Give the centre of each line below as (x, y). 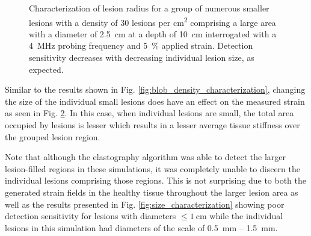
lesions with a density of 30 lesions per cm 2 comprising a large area (152, 21)
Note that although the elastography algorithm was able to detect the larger (145, 157)
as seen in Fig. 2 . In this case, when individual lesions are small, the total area (149, 113)
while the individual (246, 216)
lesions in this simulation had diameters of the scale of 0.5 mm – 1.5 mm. (141, 227)
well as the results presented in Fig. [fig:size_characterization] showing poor (145, 204)
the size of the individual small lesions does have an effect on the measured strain (155, 101)
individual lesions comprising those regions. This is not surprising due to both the (156, 180)
